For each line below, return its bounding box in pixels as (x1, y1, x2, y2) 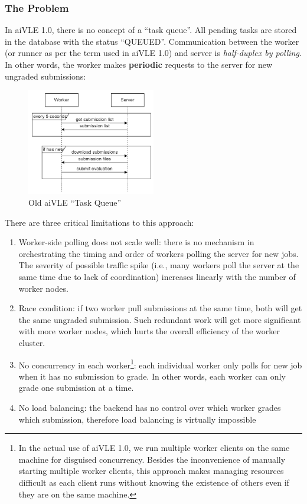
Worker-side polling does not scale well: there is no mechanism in (18, 236, 254, 248)
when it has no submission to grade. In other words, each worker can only (18, 370, 286, 382)
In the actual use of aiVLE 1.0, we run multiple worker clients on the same (18, 442, 290, 454)
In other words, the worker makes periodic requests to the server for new (5, 58, 273, 70)
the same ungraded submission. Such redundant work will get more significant (18, 313, 301, 325)
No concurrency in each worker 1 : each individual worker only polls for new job (18, 357, 302, 371)
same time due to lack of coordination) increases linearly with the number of (18, 271, 296, 283)
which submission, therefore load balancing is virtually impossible (18, 413, 256, 425)
